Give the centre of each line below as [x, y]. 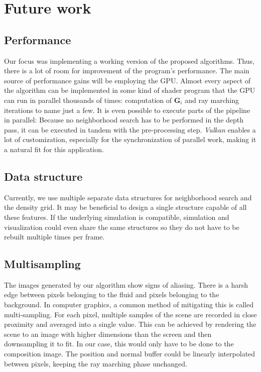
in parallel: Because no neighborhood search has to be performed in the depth [124, 120]
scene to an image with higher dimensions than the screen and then [108, 334]
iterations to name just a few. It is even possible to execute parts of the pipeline [127, 110]
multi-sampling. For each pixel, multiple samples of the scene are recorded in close [130, 314]
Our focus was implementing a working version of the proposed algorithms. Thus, [129, 60]
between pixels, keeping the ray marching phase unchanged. [96, 363]
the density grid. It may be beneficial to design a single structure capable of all [125, 207]
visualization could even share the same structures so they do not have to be [122, 227]
